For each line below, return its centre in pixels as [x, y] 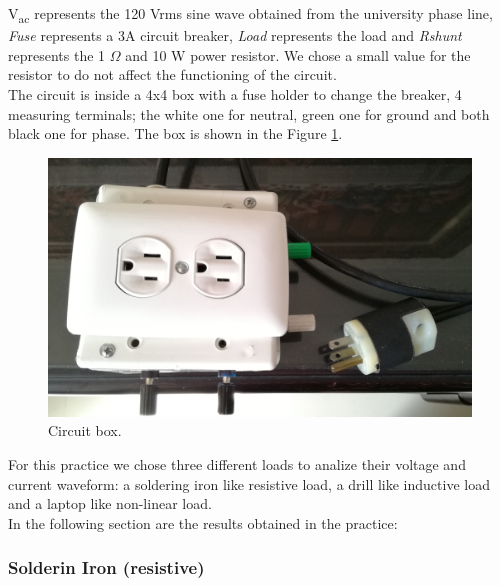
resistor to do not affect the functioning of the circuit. [172, 74]
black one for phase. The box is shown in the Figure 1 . [175, 133]
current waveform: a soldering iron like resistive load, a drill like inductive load [249, 483]
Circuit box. [85, 430]
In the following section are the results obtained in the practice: [203, 522]
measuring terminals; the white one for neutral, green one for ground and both [249, 113]
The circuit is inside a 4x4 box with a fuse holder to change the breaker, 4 [235, 93]
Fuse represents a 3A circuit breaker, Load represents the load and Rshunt [235, 35]
